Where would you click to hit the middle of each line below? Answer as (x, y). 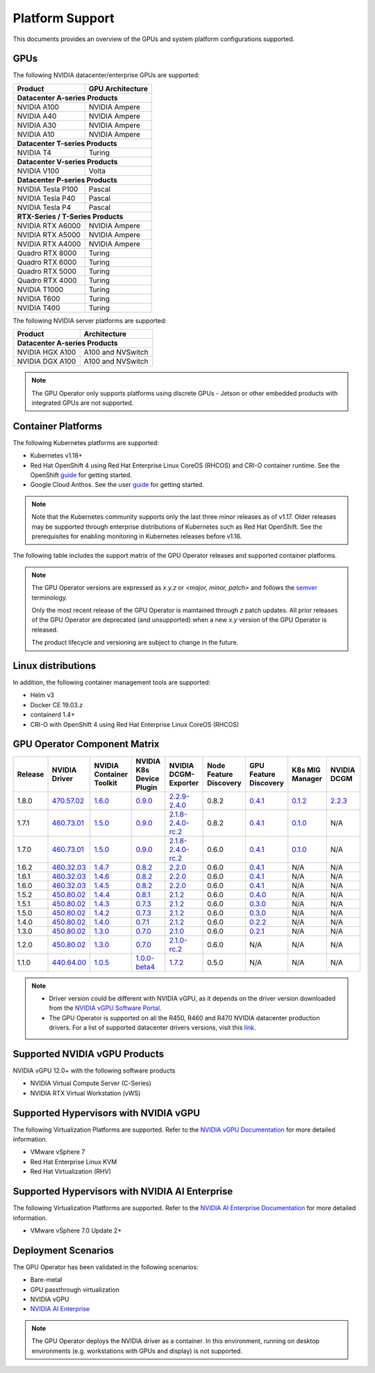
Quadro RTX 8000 (47, 252)
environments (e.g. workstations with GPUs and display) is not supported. (137, 1351)
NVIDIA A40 (37, 116)
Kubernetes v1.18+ (56, 456)
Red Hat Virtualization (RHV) (70, 1171)
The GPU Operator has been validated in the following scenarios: (106, 1267)
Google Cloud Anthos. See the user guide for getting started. (117, 485)
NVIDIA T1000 (40, 289)
